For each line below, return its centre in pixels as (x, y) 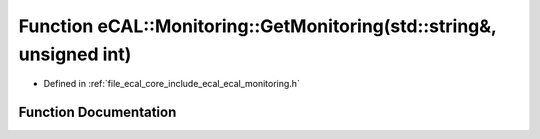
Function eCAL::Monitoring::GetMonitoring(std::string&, (257, 26)
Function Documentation (97, 112)
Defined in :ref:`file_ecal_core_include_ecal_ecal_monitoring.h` (171, 84)
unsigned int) (75, 54)
